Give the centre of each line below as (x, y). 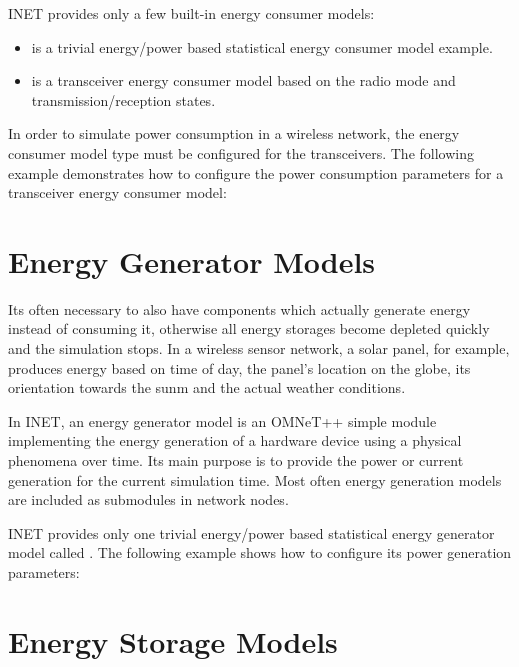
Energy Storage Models (173, 640)
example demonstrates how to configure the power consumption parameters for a (256, 172)
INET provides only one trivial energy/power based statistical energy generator (251, 532)
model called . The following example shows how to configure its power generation (260, 552)
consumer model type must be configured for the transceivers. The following (241, 152)
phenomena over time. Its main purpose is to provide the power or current (236, 460)
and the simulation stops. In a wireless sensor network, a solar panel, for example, (259, 348)
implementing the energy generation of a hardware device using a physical (235, 440)
